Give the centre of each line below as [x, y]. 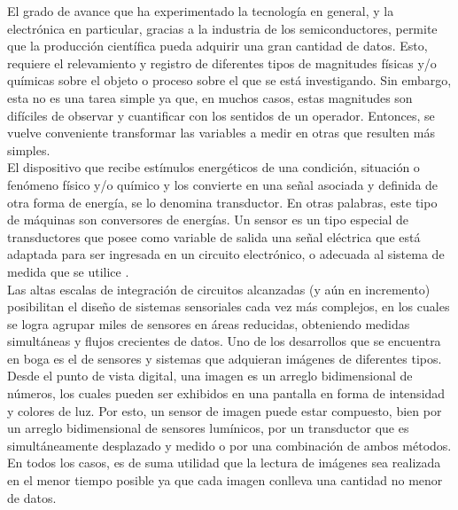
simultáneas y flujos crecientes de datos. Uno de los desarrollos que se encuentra [224, 341]
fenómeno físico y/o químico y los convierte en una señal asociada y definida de [223, 184]
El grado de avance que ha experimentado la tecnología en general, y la [201, 11]
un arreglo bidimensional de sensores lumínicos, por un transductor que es [208, 428]
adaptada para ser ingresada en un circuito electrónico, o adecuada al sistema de [226, 254]
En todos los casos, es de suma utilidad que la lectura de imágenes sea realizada [224, 463]
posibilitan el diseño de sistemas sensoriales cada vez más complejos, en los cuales [229, 306]
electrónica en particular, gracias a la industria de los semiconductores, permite [222, 28]
